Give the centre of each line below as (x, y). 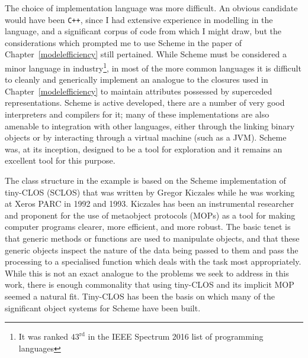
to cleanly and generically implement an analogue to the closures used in (137, 79)
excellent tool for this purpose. (60, 160)
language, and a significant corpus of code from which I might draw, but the (143, 31)
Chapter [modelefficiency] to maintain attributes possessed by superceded (139, 91)
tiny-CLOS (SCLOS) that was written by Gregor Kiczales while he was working (150, 192)
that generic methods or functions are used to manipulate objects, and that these (152, 238)
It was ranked (44, 336)
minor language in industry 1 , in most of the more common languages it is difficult (153, 67)
